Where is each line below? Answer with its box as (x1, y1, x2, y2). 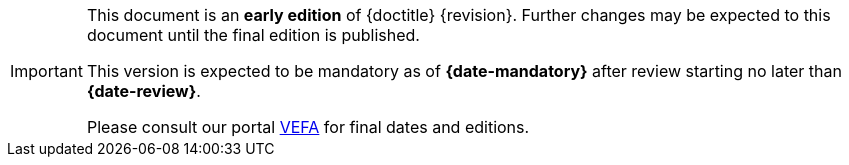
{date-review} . (86, 81, 201, 101)
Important (10, 61, 83, 81)
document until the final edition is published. (86, 25, 420, 45)
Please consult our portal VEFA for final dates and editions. (86, 117, 530, 137)
